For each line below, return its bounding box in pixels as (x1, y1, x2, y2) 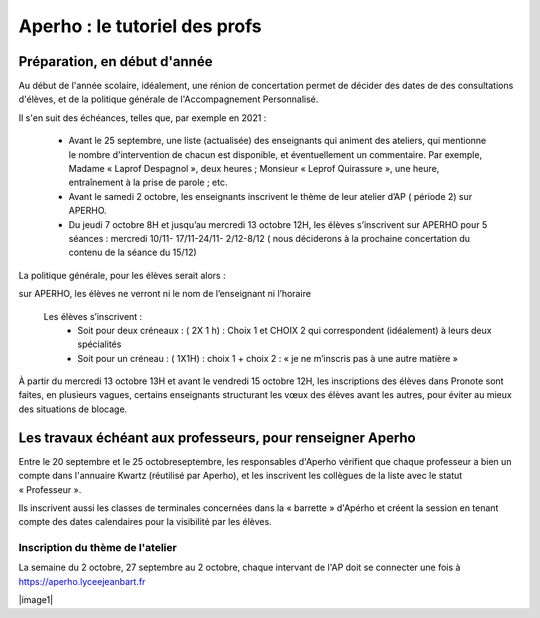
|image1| (18, 594, 54, 606)
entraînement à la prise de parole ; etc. (68, 176, 228, 189)
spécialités (77, 338, 122, 350)
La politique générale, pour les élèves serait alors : (18, 269, 226, 281)
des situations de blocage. (18, 403, 128, 415)
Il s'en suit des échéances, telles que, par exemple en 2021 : (18, 111, 267, 124)
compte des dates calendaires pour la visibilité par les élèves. (18, 516, 272, 528)
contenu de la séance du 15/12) (68, 246, 197, 259)
